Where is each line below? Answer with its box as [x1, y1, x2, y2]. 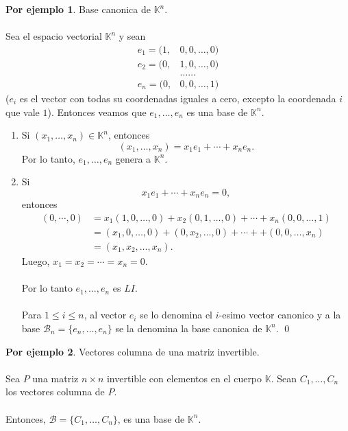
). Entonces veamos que [47, 104, 147, 119]
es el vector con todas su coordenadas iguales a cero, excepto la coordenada [19, 91, 336, 105]
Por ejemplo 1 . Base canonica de [5, 2, 151, 16]
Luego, [21, 254, 50, 268]
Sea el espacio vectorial [5, 29, 102, 43]
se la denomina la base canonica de [115, 321, 262, 335]
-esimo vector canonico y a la [219, 307, 341, 322]
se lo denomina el [140, 307, 213, 322]
